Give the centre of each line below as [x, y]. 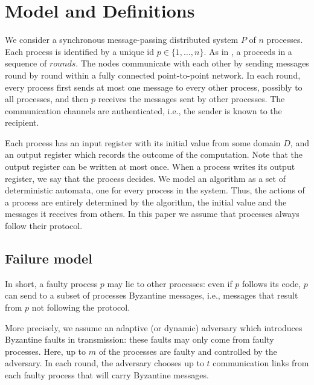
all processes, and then [47, 99]
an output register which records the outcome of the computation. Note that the [154, 154]
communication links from [261, 363]
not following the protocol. [81, 307]
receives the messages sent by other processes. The [191, 99]
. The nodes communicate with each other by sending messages [192, 63]
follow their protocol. [44, 226]
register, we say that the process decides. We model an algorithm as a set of [145, 178]
